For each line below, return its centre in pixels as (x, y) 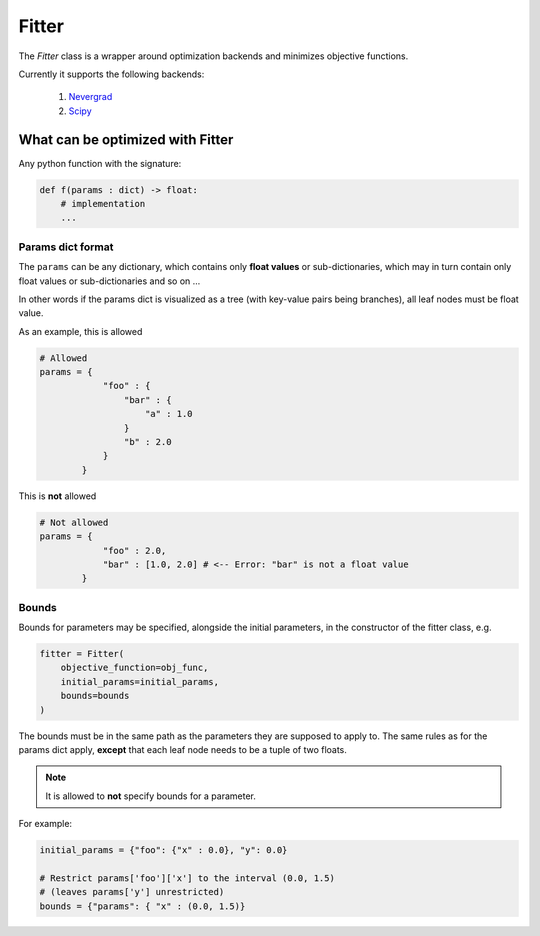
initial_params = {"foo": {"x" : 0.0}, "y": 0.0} (163, 850)
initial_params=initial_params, (140, 681)
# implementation (103, 203)
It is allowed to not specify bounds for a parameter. (151, 796)
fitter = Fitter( (82, 654)
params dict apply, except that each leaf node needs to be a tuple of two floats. (182, 749)
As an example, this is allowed (80, 331)
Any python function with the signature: (100, 163)
